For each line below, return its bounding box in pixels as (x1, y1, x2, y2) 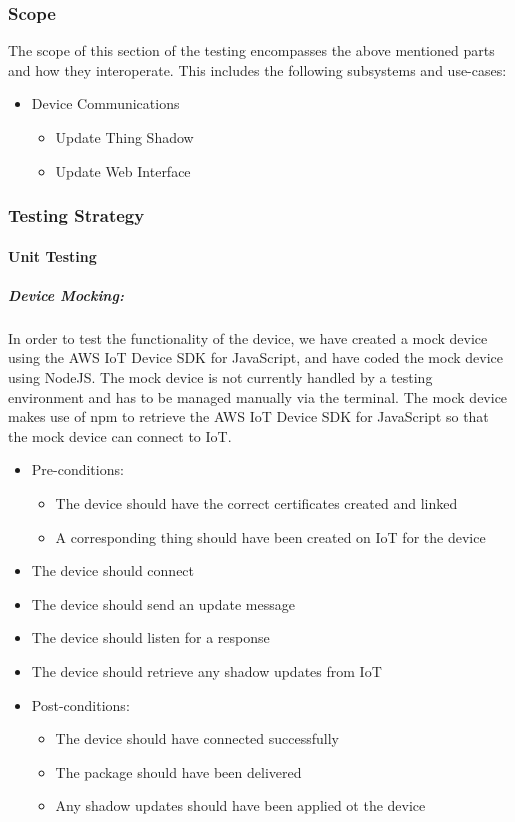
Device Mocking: (8, 284, 124, 305)
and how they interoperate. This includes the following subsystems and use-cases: (8, 59, 507, 80)
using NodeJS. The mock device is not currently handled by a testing (8, 366, 433, 387)
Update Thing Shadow (55, 127, 194, 147)
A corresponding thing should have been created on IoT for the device (55, 526, 486, 547)
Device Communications (31, 93, 180, 114)
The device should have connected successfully (55, 728, 339, 749)
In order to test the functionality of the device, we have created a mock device (8, 327, 488, 348)
